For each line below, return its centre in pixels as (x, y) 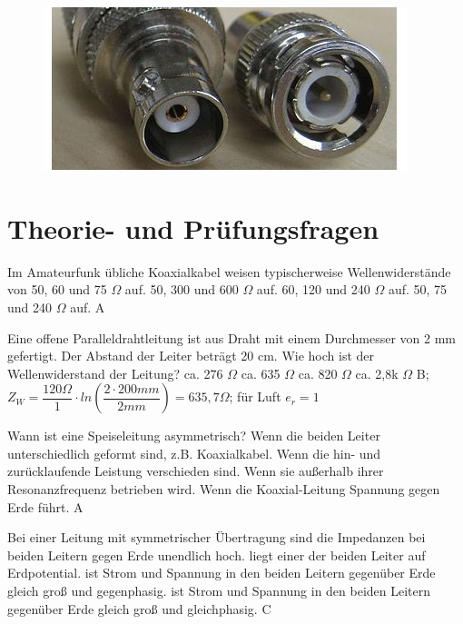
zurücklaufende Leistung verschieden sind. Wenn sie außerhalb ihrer (196, 471)
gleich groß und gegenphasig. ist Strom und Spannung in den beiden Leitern (219, 591)
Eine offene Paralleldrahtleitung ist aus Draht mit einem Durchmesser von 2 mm (231, 337)
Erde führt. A (45, 506)
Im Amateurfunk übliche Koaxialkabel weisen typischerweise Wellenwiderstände (229, 271)
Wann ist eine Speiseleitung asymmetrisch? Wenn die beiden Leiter (194, 436)
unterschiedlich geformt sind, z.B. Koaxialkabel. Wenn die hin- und (194, 453)
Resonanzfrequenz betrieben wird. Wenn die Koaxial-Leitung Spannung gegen (224, 489)
